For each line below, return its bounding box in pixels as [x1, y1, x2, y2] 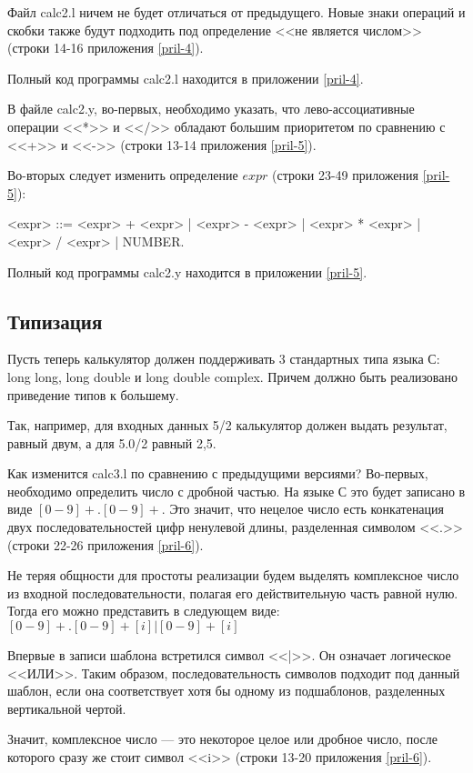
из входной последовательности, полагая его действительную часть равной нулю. [7, 583, 458, 602]
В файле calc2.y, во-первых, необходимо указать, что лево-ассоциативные [7, 99, 415, 118]
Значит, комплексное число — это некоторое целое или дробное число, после [7, 729, 438, 748]
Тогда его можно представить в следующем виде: [7, 601, 280, 620]
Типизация [7, 306, 103, 335]
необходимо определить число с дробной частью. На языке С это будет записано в [7, 481, 466, 500]
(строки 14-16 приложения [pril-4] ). [7, 38, 204, 57]
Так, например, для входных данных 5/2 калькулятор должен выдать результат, [7, 416, 448, 435]
